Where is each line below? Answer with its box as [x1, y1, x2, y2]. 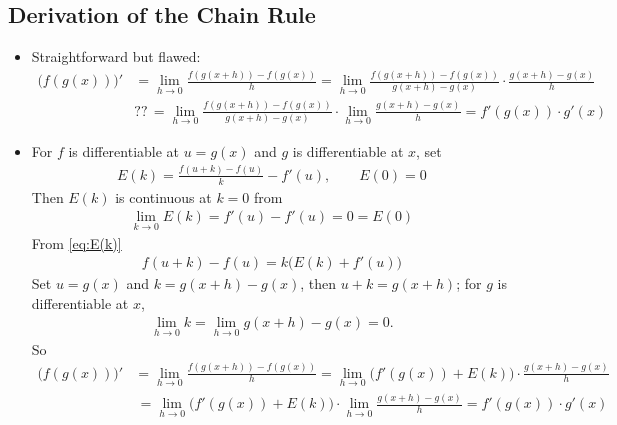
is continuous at [115, 186, 212, 207]
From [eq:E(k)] [31, 232, 122, 253]
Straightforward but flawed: [31, 46, 201, 67]
